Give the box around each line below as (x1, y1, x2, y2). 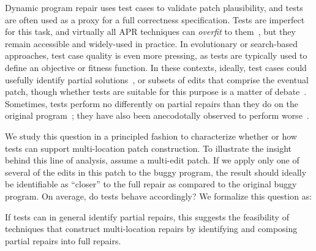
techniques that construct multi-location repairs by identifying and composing (5, 222, 298, 235)
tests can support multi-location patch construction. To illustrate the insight (5, 141, 292, 154)
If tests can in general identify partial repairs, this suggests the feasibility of (5, 210, 289, 223)
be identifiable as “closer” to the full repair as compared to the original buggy (5, 178, 297, 190)
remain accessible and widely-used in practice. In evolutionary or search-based (5, 37, 298, 50)
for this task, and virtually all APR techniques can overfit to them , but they (5, 25, 296, 38)
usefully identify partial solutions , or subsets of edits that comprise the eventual (5, 73, 309, 86)
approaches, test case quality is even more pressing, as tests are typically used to (5, 49, 307, 62)
